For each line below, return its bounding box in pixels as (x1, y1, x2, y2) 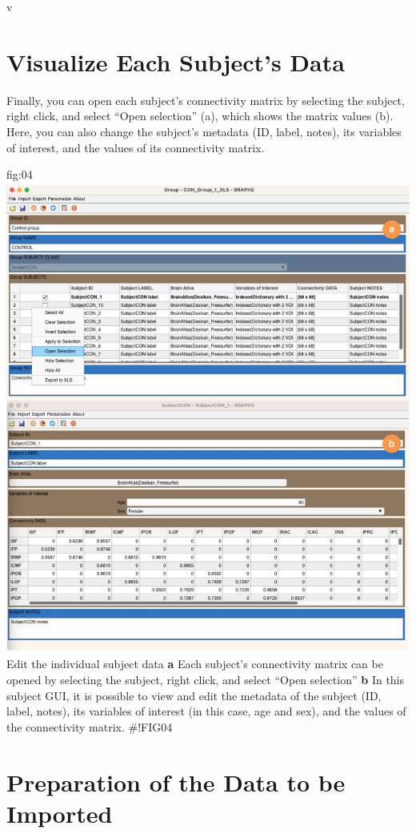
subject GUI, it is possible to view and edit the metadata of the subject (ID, (6, 687, 382, 703)
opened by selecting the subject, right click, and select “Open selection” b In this (6, 671, 405, 687)
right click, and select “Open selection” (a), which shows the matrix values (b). (6, 107, 394, 124)
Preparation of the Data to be (6, 765, 346, 798)
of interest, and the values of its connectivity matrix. (6, 139, 265, 155)
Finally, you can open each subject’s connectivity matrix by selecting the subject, (6, 91, 405, 108)
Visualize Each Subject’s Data (6, 45, 345, 78)
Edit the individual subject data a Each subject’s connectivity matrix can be (6, 655, 383, 672)
